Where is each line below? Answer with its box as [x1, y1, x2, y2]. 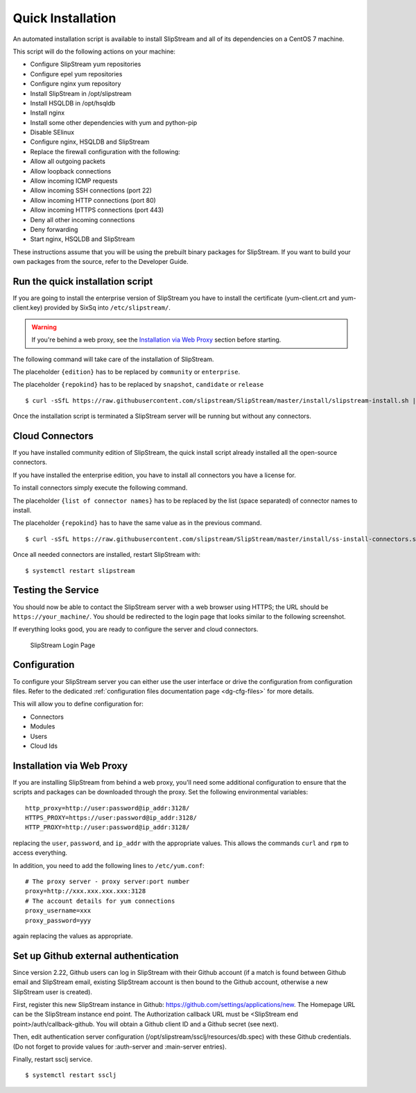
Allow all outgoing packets [30, 157, 105, 166]
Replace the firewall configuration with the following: [30, 147, 180, 156]
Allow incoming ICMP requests [30, 177, 118, 185]
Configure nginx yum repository [30, 80, 121, 88]
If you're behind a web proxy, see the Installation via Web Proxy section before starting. [31, 335, 281, 344]
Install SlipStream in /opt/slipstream [30, 89, 132, 97]
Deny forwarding [30, 225, 78, 233]
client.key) [12, 303, 43, 312]
